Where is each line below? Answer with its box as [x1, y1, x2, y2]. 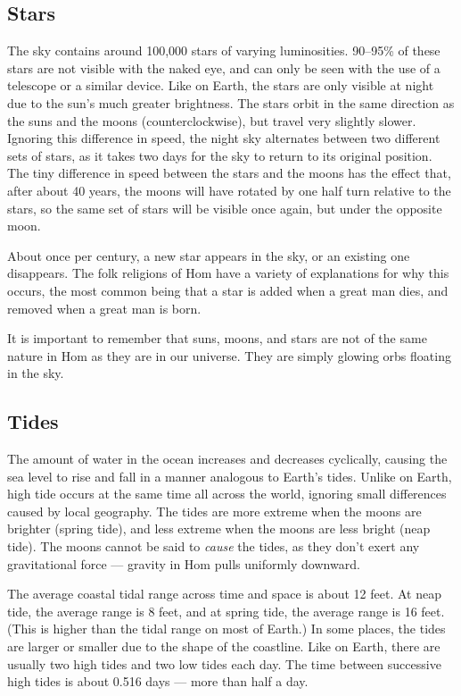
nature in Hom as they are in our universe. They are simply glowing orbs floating [7, 346, 451, 365]
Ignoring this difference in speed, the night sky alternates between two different [7, 129, 440, 147]
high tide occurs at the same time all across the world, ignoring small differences [7, 484, 447, 503]
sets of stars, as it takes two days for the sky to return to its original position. [7, 146, 432, 164]
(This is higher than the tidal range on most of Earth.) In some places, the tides [7, 619, 446, 638]
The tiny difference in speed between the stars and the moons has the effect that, [7, 164, 451, 182]
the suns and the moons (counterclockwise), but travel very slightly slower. [7, 111, 416, 130]
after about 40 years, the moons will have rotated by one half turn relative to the [7, 180, 451, 199]
